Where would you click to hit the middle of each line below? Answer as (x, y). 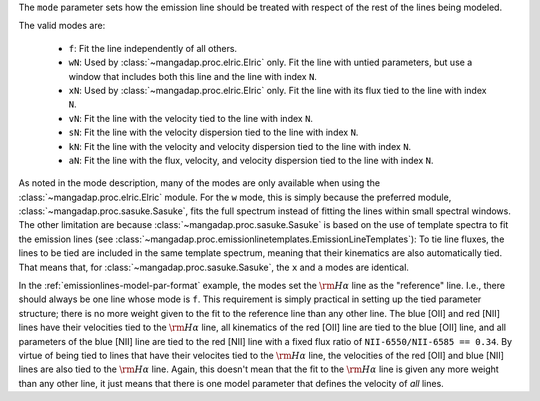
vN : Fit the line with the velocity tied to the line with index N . (191, 118)
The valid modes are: (62, 26)
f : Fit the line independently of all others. (153, 48)
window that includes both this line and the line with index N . (192, 76)
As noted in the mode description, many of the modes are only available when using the (199, 183)
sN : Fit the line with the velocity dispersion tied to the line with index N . (213, 132)
